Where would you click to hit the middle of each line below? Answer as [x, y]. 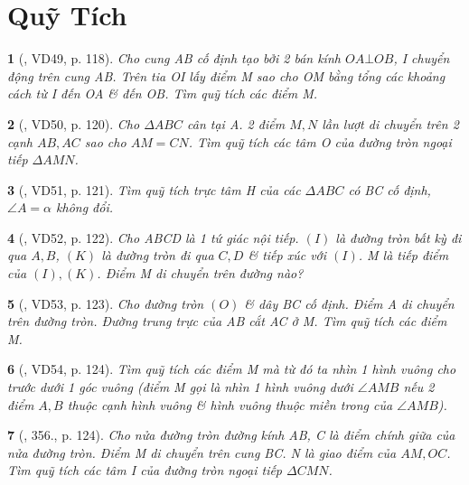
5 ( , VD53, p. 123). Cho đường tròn [106, 303]
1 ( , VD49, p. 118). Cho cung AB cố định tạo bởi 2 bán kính [174, 58]
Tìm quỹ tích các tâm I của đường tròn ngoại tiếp [145, 470]
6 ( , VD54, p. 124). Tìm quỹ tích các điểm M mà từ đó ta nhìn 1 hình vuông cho [232, 369]
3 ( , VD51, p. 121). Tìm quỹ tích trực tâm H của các [154, 189]
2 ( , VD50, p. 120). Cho [74, 123]
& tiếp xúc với [287, 255]
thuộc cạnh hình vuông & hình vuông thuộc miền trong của [230, 404]
